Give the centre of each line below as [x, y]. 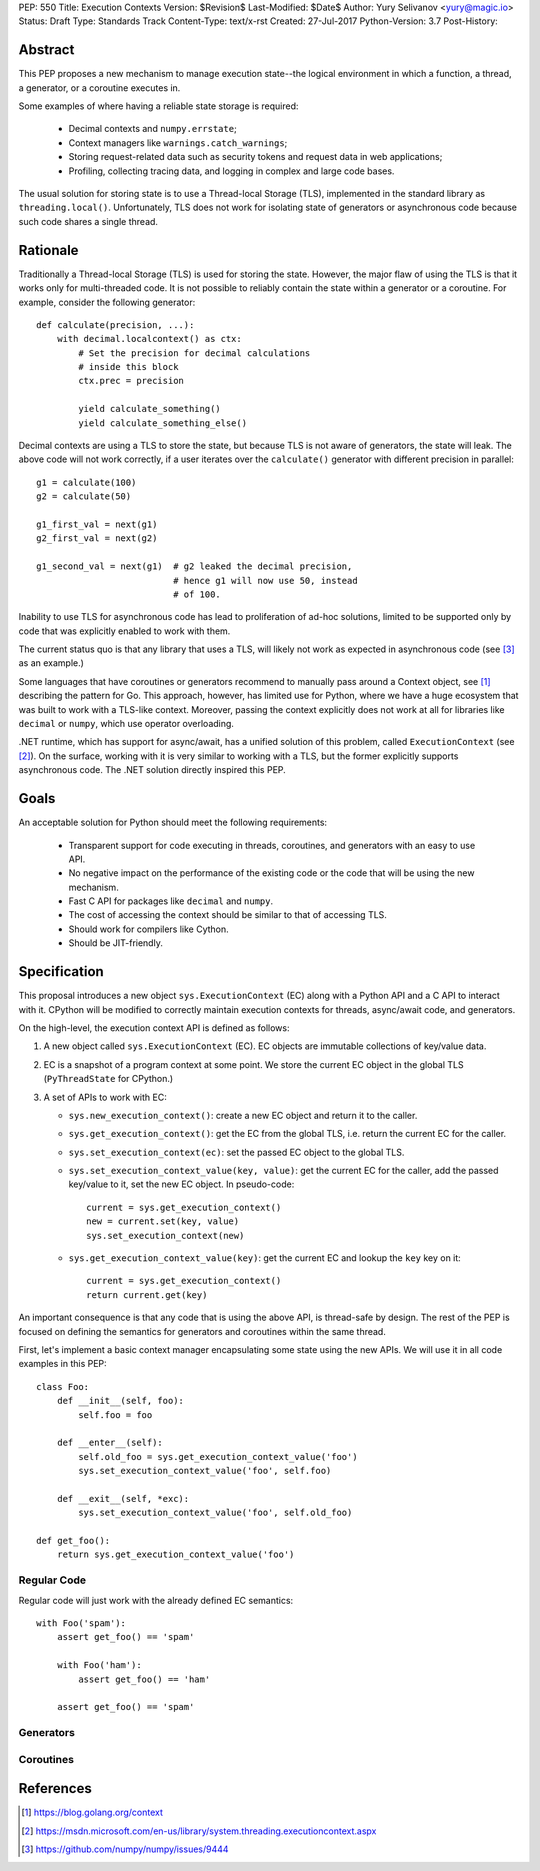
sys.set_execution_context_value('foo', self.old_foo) [215, 1513]
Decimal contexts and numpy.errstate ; [152, 129]
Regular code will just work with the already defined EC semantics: [156, 1600]
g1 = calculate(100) [86, 482]
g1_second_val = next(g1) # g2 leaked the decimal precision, [194, 566]
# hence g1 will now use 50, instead [266, 580]
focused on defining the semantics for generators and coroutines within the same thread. [202, 1331]
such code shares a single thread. [88, 221]
